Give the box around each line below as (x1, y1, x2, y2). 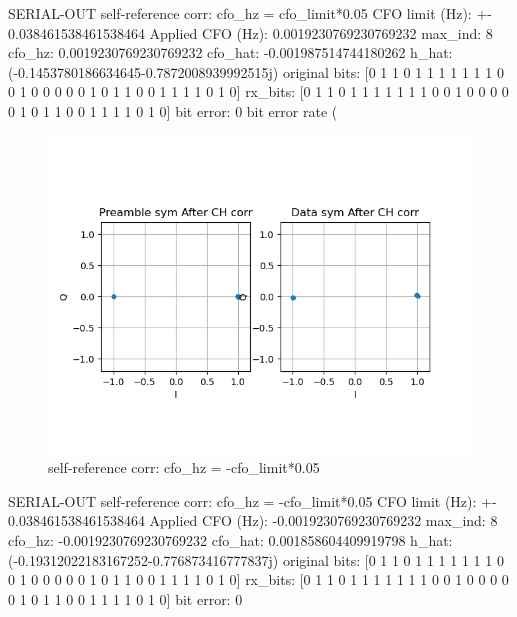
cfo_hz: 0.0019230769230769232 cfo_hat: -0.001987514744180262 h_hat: (8, 42, 453, 63)
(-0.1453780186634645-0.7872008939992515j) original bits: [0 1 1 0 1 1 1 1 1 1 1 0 (8, 61, 504, 82)
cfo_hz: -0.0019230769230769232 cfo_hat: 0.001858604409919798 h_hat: (8, 529, 453, 550)
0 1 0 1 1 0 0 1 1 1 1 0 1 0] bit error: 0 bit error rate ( (8, 100, 338, 121)
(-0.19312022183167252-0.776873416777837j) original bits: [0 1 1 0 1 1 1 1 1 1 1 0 (8, 549, 504, 570)
